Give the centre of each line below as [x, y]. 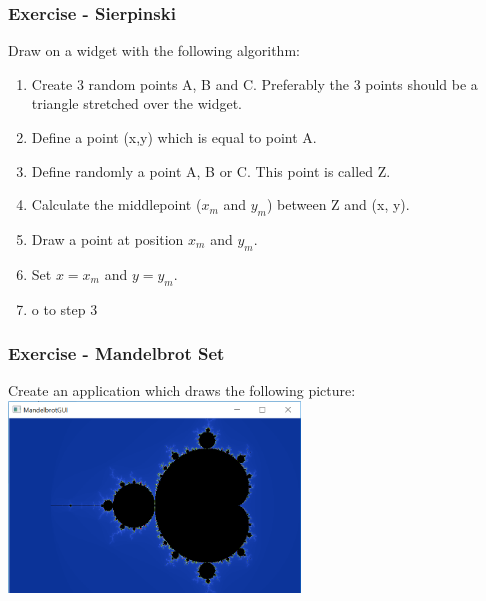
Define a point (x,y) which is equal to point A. [174, 137]
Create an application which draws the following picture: [182, 390]
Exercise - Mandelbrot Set [116, 353]
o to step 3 [64, 308]
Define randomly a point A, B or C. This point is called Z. [211, 170]
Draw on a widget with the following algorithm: [154, 50]
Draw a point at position [107, 238]
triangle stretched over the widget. [136, 103]
